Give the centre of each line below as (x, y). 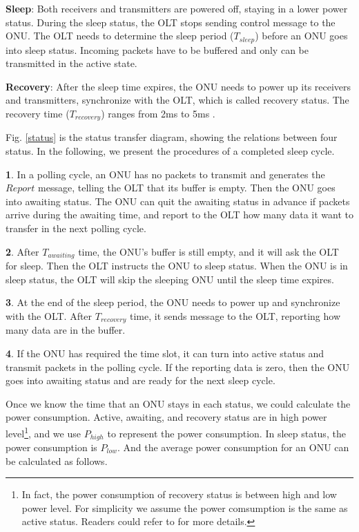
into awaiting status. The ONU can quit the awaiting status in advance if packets (178, 201)
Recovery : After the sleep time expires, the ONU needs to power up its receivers (178, 86)
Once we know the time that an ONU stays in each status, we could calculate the (178, 403)
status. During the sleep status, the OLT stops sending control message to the (171, 22)
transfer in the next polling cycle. (76, 228)
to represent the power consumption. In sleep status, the (226, 433)
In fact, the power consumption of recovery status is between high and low (179, 494)
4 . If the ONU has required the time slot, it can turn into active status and (165, 353)
